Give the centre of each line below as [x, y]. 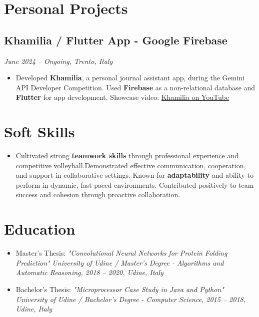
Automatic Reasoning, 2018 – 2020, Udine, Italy [89, 272]
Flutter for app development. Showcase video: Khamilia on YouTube [122, 97]
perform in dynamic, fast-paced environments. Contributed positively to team [135, 184]
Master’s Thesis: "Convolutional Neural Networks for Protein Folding [121, 253]
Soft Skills [39, 132]
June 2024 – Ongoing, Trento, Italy [58, 61]
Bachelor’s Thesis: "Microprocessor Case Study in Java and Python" [120, 289]
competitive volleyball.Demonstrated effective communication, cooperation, [131, 165]
